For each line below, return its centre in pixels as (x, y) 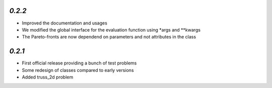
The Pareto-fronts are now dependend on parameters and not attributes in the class (109, 37)
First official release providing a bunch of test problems (79, 63)
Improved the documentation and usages (65, 23)
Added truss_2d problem (48, 77)
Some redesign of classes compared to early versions (78, 70)
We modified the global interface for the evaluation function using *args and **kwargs (111, 29)
